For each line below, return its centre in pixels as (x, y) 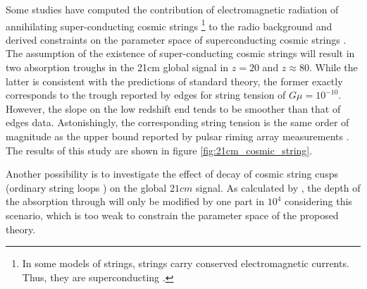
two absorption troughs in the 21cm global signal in (117, 67)
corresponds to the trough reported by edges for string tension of (146, 95)
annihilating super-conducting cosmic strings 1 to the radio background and (169, 25)
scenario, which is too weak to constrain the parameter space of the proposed (172, 215)
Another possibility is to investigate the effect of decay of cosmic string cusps (172, 174)
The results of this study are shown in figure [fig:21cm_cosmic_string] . (159, 150)
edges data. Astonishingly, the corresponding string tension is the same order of (178, 122)
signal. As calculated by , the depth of (278, 187)
